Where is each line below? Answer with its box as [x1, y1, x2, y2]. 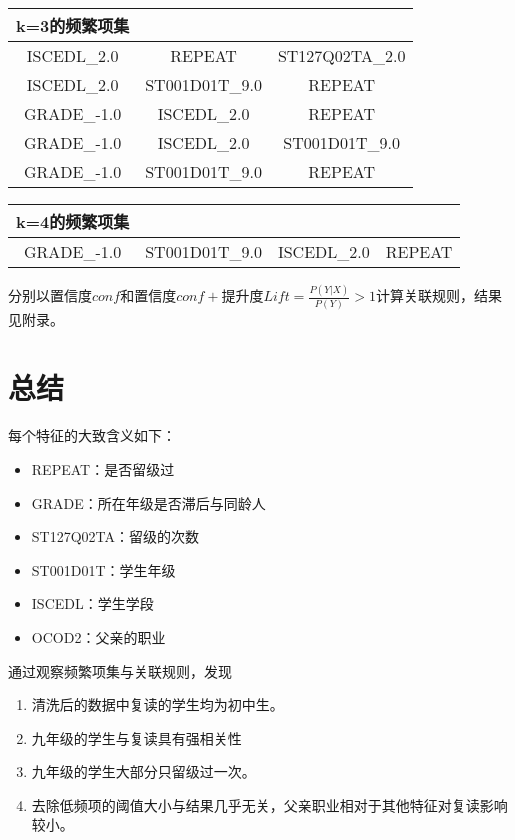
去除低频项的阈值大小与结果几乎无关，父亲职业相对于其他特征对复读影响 [31, 794, 508, 815]
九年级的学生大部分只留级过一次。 [31, 761, 256, 782]
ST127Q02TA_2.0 [277, 44, 406, 67]
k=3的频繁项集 [16, 14, 130, 37]
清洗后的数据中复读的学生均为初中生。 [31, 694, 284, 715]
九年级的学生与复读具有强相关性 [31, 727, 242, 748]
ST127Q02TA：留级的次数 [31, 526, 200, 547]
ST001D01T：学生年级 [31, 559, 176, 580]
